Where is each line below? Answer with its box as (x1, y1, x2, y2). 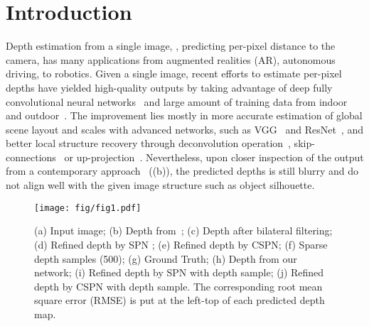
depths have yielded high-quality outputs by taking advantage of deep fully (6, 80, 333, 94)
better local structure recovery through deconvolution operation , (6, 136, 291, 151)
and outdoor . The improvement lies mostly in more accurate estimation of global (6, 108, 363, 123)
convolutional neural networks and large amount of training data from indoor (6, 94, 348, 109)
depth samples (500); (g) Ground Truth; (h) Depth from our (34, 251, 297, 266)
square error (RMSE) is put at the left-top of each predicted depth (34, 293, 325, 308)
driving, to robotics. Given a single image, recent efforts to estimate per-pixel (6, 66, 342, 81)
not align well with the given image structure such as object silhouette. (6, 178, 315, 192)
